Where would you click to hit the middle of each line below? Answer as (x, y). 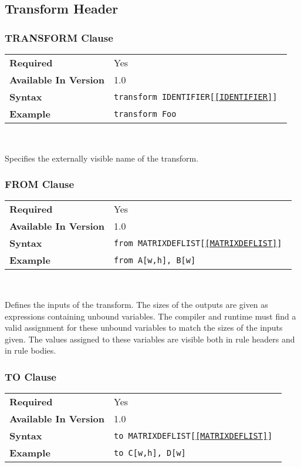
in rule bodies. (31, 350)
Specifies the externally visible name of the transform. (102, 158)
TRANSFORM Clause (59, 37)
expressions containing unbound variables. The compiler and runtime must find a (150, 316)
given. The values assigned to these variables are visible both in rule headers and (150, 339)
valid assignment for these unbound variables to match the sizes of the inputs (144, 327)
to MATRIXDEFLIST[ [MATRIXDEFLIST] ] (193, 436)
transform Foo (145, 114)
